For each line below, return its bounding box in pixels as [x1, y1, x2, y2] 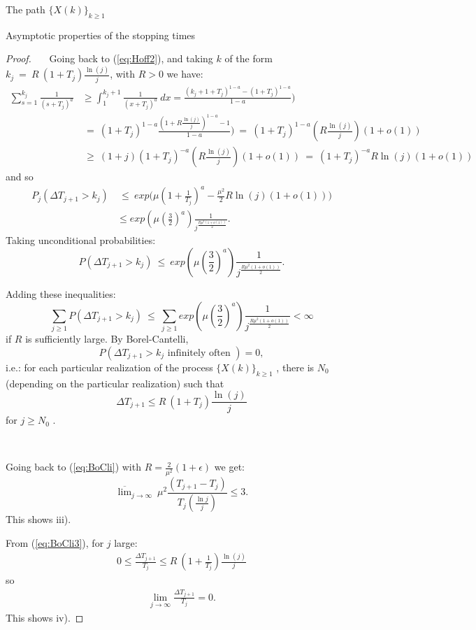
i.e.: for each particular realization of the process [6, 359, 213, 374]
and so [6, 169, 34, 184]
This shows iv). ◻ [6, 610, 84, 624]
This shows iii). [6, 512, 71, 527]
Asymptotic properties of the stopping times [6, 27, 196, 42]
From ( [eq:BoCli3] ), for [6, 536, 104, 550]
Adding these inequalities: [6, 287, 116, 301]
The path [6, 2, 45, 16]
